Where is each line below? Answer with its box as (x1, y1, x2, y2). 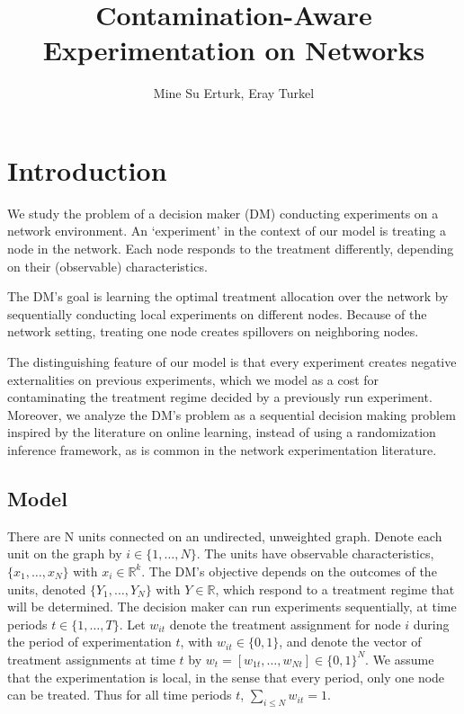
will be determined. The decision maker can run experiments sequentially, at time (7, 597, 457, 616)
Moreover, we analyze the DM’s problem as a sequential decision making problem (7, 405, 456, 424)
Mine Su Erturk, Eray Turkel (153, 84, 315, 103)
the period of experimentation (7, 632, 172, 651)
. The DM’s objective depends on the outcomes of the (141, 561, 437, 580)
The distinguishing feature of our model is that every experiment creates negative (7, 353, 457, 370)
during (413, 614, 450, 633)
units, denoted (7, 579, 86, 598)
